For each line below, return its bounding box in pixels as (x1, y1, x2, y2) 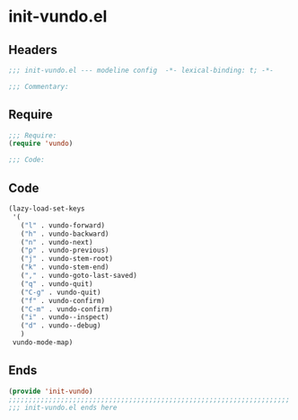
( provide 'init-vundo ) (8, 387, 93, 396)
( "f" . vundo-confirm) (20, 296, 105, 305)
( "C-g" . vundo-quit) (20, 288, 101, 297)
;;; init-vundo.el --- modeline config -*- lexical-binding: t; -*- (8, 66, 275, 75)
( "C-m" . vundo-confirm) (20, 304, 114, 314)
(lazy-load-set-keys (8, 204, 86, 213)
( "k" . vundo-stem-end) (20, 263, 110, 272)
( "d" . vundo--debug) (20, 321, 101, 330)
